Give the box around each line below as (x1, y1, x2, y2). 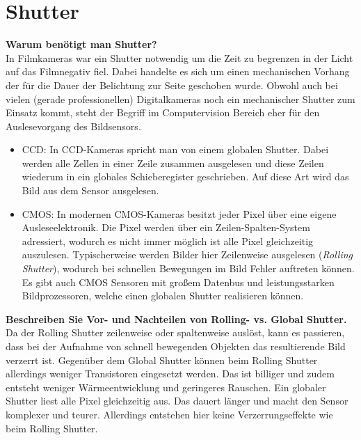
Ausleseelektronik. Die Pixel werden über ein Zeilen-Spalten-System (22, 220, 310, 235)
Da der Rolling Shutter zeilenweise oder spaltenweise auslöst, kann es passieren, (6, 325, 345, 340)
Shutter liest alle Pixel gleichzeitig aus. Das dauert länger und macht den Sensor (6, 393, 348, 408)
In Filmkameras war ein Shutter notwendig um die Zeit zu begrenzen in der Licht (6, 50, 353, 65)
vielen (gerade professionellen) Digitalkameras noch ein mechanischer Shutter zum (6, 91, 355, 106)
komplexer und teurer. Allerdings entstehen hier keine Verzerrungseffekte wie (6, 407, 333, 421)
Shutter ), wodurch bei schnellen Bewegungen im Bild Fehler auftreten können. (22, 261, 355, 276)
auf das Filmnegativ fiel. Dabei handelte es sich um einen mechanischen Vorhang (6, 64, 350, 79)
